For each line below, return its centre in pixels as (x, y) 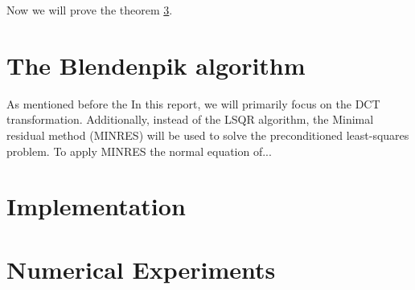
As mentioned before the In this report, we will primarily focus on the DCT (193, 103)
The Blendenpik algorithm (156, 65)
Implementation (96, 206)
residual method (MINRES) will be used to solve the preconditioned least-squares (208, 135)
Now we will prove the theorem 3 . (90, 10)
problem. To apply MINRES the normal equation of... (139, 151)
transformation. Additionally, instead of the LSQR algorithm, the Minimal (190, 119)
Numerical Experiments (141, 269)
